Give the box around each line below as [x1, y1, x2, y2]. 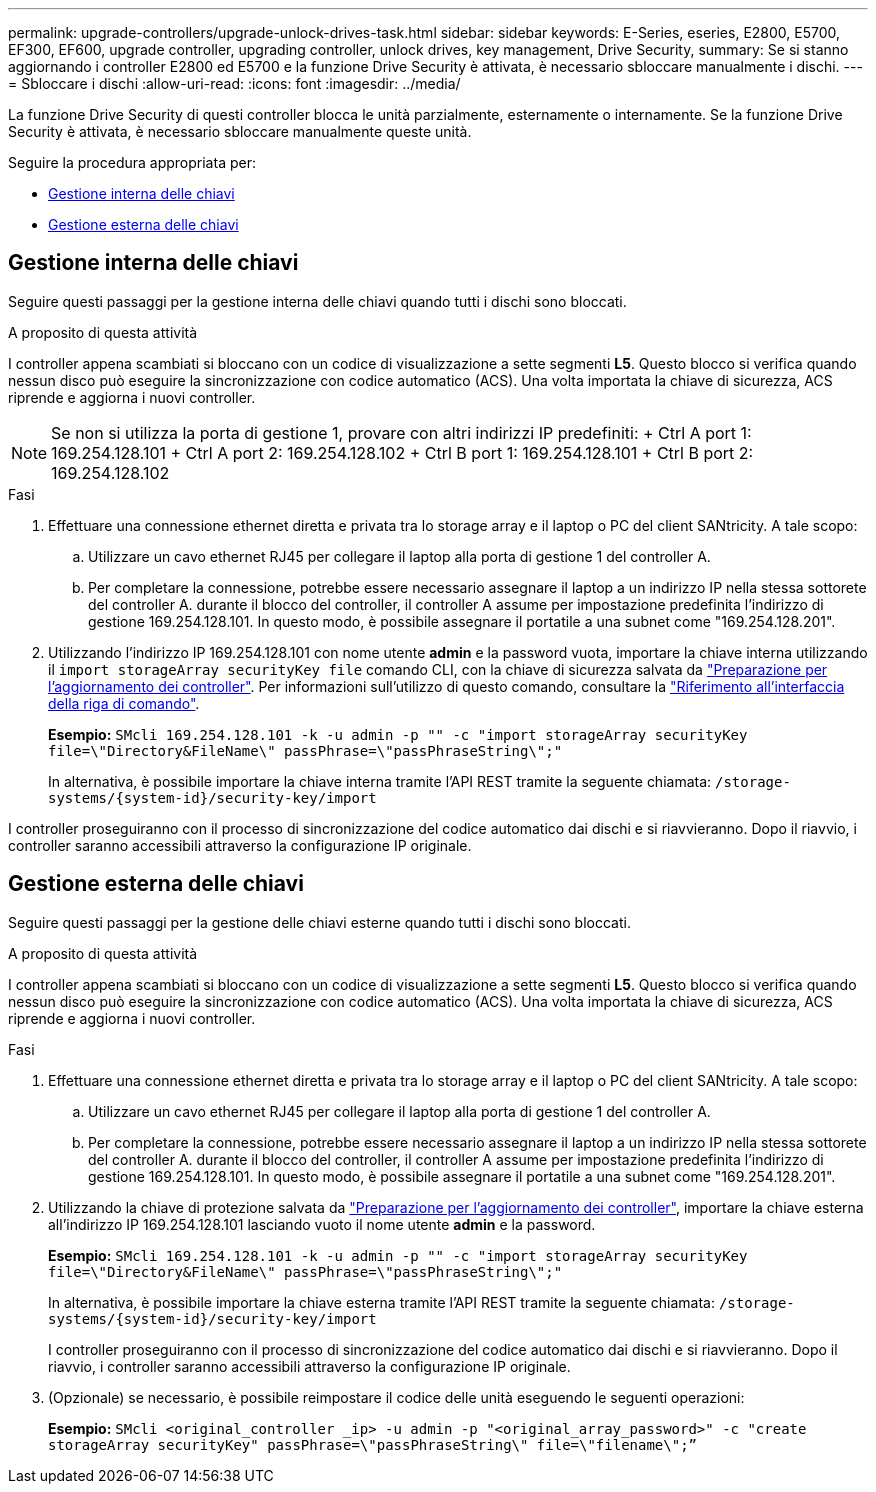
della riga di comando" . [48, 694, 200, 712]
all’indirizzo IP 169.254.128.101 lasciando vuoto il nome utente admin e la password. [48, 1215, 596, 1233]
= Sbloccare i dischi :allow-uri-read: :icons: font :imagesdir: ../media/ [8, 75, 461, 92]
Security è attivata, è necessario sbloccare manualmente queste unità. [8, 123, 472, 140]
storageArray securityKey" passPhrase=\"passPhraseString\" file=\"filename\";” [48, 1436, 698, 1453]
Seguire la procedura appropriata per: [8, 154, 256, 171]
